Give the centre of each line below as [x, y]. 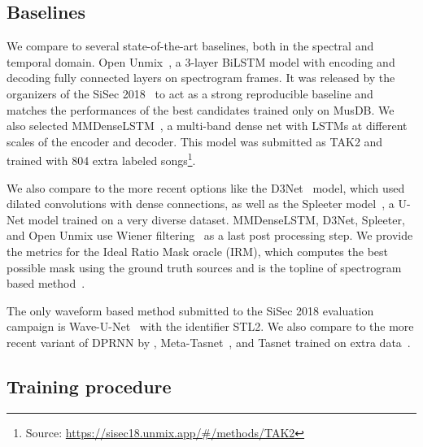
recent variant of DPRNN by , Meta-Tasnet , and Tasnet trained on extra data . [209, 342]
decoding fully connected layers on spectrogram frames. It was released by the [201, 78]
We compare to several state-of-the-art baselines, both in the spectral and [190, 46]
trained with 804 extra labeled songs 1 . [101, 159]
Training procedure [89, 386]
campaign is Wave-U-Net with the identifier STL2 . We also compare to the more [210, 326]
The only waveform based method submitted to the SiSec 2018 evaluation [190, 310]
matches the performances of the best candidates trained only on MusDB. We [201, 109]
